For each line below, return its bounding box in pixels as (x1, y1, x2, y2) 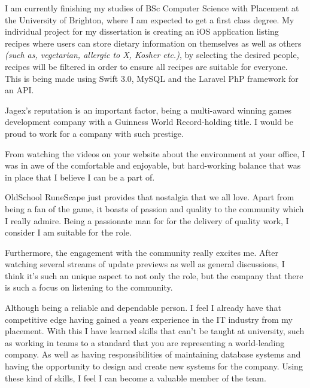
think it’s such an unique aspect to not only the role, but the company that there (5, 269, 303, 282)
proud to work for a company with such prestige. (5, 127, 184, 139)
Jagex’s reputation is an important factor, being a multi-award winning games (5, 103, 291, 116)
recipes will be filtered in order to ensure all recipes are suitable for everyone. (5, 60, 288, 72)
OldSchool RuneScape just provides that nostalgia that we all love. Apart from (5, 191, 294, 203)
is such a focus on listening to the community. (5, 281, 173, 294)
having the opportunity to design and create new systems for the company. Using (5, 360, 303, 372)
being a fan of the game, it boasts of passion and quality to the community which (5, 202, 304, 215)
